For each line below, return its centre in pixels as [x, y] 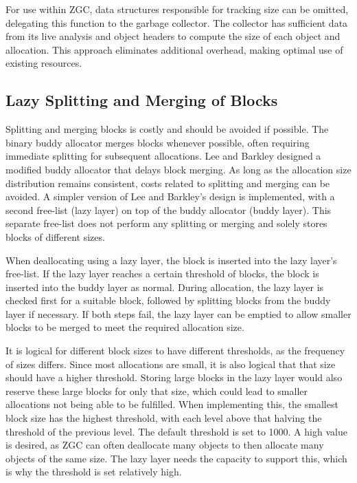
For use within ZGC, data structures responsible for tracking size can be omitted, [177, 9]
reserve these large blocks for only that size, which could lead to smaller [157, 390]
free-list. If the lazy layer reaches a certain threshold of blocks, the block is [162, 273]
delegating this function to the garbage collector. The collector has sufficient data [177, 22]
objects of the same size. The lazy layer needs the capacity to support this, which [176, 458]
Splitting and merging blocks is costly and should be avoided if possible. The [167, 129]
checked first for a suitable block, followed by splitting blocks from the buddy [168, 300]
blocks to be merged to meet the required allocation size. [125, 327]
